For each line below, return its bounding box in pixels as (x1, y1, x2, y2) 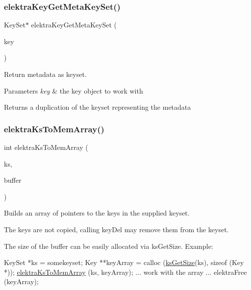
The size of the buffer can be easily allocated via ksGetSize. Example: (4, 241, 213, 251)
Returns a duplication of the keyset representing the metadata (4, 102, 191, 112)
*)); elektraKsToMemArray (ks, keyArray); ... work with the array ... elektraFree (4, 266, 247, 277)
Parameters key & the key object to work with (4, 85, 143, 96)
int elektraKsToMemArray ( (4, 142, 88, 152)
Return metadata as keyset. (4, 69, 87, 79)
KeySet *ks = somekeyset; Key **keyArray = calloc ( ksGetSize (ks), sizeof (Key (4, 257, 244, 267)
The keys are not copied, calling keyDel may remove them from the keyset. (4, 224, 229, 234)
